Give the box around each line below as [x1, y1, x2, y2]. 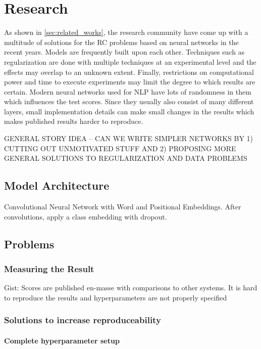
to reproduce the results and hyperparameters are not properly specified [4, 292, 227, 302]
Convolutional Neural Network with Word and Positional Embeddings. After [4, 201, 241, 212]
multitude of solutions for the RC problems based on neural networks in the [4, 36, 239, 47]
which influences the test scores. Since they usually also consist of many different [4, 96, 254, 107]
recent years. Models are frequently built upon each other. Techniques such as [4, 47, 245, 57]
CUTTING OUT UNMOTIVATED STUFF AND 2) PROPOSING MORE [4, 143, 236, 153]
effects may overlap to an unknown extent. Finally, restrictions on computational [4, 66, 254, 77]
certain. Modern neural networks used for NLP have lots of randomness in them [4, 86, 251, 97]
